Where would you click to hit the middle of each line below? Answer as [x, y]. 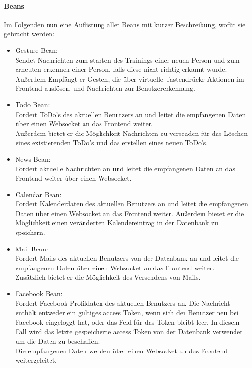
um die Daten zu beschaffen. [58, 341]
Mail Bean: [32, 248]
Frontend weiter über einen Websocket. [73, 178]
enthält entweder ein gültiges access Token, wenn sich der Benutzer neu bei [127, 312]
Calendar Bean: [38, 194]
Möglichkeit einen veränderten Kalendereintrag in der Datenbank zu [117, 223]
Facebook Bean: [39, 293]
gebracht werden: [29, 34]
